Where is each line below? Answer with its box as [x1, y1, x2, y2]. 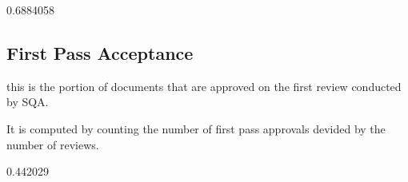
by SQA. [6, 93, 49, 110]
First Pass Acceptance [6, 40, 194, 65]
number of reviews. [6, 136, 99, 152]
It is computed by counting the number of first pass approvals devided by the [6, 120, 386, 136]
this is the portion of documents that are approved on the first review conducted [6, 77, 402, 94]
